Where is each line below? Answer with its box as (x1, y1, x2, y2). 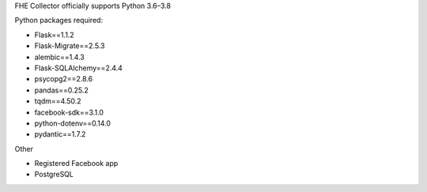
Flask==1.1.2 (34, 30, 74, 40)
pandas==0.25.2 (34, 85, 89, 95)
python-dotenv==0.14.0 (34, 119, 111, 128)
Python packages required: (14, 16, 103, 25)
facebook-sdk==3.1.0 (34, 107, 104, 117)
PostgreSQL (34, 170, 74, 179)
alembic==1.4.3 (34, 52, 85, 62)
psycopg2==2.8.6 (34, 74, 93, 84)
